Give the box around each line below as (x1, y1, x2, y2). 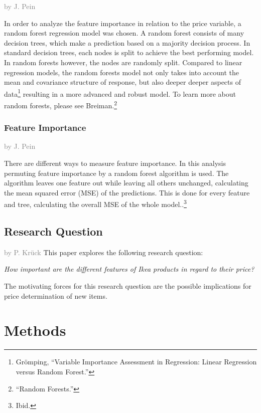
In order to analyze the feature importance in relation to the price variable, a (4, 18, 241, 28)
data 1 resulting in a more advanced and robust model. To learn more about (4, 87, 236, 99)
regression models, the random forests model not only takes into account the (4, 67, 239, 77)
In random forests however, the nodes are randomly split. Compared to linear (4, 57, 242, 67)
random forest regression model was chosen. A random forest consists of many (4, 28, 244, 38)
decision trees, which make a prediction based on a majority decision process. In (4, 37, 250, 48)
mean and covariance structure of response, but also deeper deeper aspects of (4, 77, 241, 87)
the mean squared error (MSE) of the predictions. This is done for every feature (4, 187, 250, 197)
